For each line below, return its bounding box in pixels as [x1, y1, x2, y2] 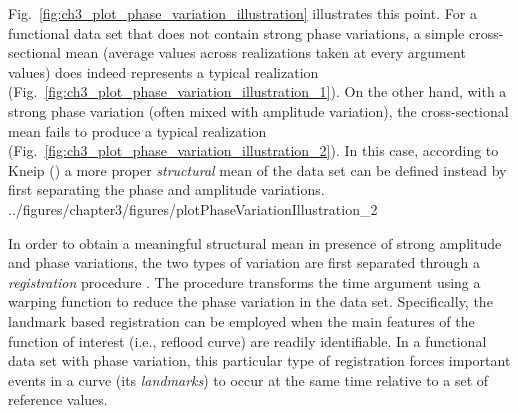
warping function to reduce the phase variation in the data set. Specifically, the [8, 291, 493, 312]
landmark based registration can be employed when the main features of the [8, 310, 475, 331]
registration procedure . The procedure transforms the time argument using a [8, 271, 481, 292]
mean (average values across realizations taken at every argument [65, 42, 466, 63]
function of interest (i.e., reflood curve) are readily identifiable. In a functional [8, 330, 487, 351]
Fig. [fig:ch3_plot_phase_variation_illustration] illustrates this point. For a [8, 3, 477, 23]
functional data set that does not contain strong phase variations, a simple [8, 22, 465, 43]
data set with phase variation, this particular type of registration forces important [8, 350, 511, 371]
